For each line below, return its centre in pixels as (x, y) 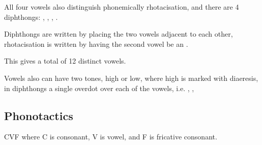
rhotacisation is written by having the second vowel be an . (96, 43)
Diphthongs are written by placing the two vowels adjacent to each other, (119, 34)
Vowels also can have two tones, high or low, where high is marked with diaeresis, (131, 78)
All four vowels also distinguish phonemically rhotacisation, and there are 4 (122, 7)
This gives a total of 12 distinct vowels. (65, 61)
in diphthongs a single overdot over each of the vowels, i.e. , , (99, 88)
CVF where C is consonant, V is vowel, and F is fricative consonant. (111, 137)
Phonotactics (39, 115)
